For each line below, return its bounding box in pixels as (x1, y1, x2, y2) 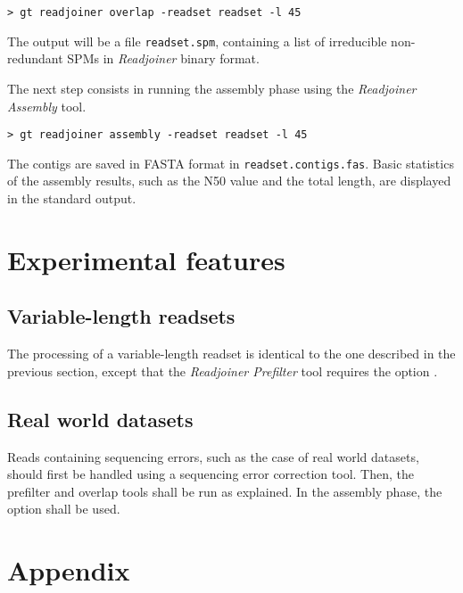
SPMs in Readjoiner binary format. (67, 49, 260, 68)
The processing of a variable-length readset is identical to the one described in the (7, 344, 456, 363)
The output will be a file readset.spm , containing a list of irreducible (7, 31, 387, 50)
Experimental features (7, 241, 285, 277)
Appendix (7, 552, 130, 589)
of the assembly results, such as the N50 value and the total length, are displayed (7, 171, 451, 190)
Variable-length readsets (7, 302, 236, 330)
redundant (7, 49, 63, 68)
